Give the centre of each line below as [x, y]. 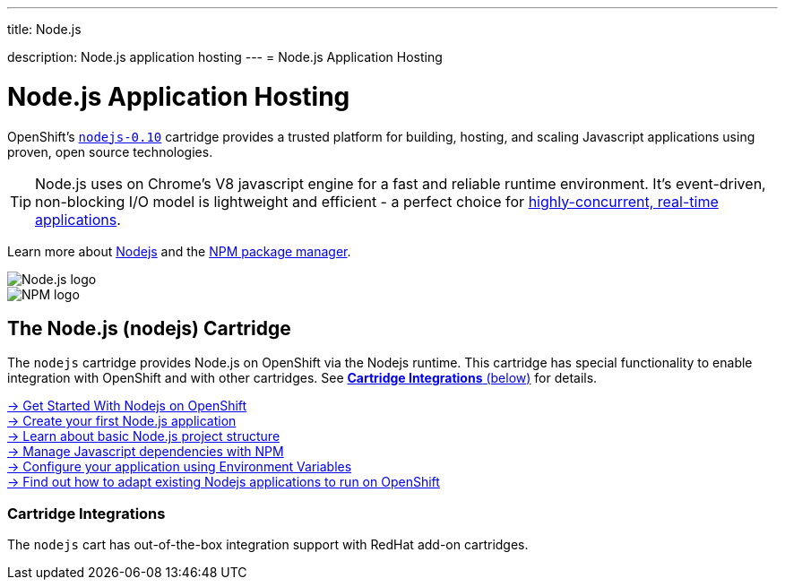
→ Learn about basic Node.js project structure [144, 436]
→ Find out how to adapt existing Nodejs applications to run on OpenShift [224, 482]
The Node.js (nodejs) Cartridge [149, 328]
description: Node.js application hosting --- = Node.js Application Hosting [225, 57]
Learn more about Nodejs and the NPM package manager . [179, 251]
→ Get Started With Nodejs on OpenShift [127, 406]
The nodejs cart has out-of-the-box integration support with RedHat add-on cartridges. [268, 545]
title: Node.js [44, 29]
